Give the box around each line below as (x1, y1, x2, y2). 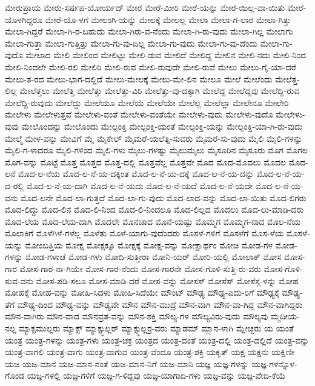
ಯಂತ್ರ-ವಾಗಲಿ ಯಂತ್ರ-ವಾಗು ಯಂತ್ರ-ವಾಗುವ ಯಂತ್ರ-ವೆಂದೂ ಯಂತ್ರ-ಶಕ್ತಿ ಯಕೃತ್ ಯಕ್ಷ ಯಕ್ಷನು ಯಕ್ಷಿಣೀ (5, 345, 294, 358)
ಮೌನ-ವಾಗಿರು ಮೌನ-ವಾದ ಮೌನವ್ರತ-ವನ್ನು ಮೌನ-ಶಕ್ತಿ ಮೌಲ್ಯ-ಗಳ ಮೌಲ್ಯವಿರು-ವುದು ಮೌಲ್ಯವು (5, 310, 268, 322)
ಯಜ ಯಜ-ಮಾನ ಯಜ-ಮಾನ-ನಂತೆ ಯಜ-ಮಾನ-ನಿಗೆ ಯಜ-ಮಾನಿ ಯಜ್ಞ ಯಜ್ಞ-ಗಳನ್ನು (5, 357, 249, 370)
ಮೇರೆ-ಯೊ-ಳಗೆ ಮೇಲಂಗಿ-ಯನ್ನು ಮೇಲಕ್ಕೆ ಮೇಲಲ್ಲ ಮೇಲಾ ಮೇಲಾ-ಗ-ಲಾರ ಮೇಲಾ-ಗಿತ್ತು (45, 13, 291, 25)
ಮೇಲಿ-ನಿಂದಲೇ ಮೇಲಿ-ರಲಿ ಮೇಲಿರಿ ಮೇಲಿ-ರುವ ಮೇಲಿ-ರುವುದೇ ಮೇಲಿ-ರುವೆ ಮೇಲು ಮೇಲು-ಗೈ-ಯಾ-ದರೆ (5, 60, 296, 73)
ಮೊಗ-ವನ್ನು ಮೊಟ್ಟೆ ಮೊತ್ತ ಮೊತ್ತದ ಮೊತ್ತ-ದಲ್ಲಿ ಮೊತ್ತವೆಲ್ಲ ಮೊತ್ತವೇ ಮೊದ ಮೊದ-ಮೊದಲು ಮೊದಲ (5, 155, 287, 168)
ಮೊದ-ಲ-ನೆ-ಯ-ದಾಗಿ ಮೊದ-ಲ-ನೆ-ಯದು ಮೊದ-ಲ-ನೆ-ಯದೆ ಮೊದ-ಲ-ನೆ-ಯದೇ (27, 179, 253, 191)
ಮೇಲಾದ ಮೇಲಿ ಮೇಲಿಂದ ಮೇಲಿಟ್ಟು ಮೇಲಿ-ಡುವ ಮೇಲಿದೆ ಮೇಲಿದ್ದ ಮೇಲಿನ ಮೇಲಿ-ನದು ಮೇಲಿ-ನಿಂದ (25, 48, 307, 61)
